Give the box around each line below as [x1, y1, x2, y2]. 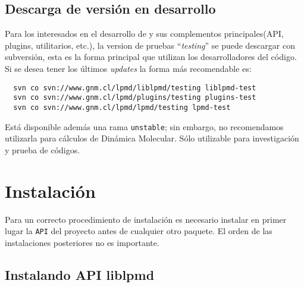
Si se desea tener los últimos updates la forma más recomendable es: [5, 62, 252, 74]
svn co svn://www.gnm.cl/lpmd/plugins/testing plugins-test [13, 93, 256, 102]
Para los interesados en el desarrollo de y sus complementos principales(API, [5, 27, 284, 40]
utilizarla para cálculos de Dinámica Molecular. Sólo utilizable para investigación [5, 132, 299, 144]
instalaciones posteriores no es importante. [5, 236, 159, 248]
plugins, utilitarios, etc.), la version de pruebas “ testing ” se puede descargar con [5, 39, 295, 51]
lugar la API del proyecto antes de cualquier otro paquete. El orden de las [5, 225, 272, 237]
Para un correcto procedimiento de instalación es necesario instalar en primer [5, 213, 287, 225]
